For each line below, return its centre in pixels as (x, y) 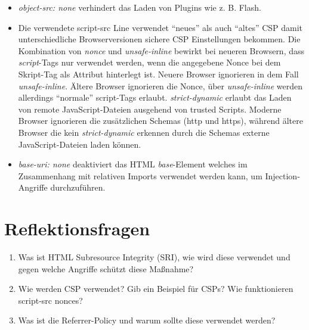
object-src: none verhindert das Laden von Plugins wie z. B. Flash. (140, 7)
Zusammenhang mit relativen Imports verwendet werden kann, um (140, 175)
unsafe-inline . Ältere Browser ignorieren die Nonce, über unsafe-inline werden (160, 85)
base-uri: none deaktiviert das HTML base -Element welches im (133, 164)
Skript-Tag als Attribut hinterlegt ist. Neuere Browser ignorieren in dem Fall (158, 74)
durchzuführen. (78, 187)
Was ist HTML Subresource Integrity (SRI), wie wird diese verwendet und (154, 257)
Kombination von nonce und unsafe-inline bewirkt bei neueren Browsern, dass (161, 50)
